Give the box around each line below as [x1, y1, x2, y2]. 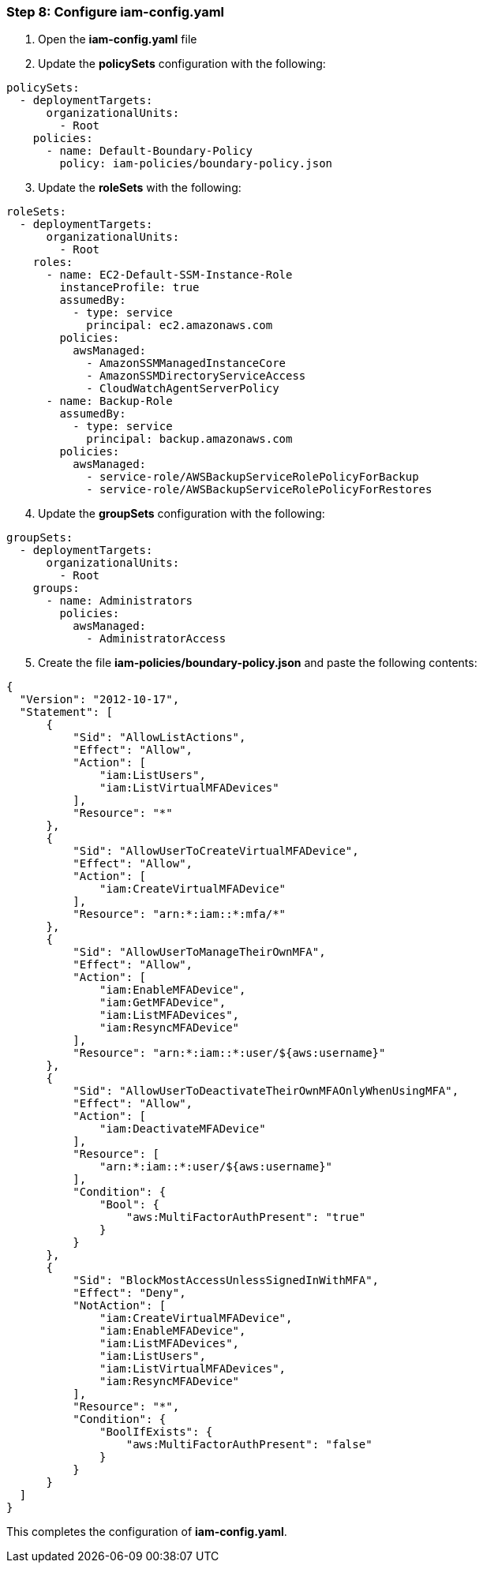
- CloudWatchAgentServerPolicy [86, 382, 279, 395]
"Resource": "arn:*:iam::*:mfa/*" [73, 908, 286, 921]
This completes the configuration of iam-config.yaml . [6, 1525, 287, 1539]
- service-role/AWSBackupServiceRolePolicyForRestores [86, 483, 432, 496]
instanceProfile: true [59, 281, 200, 294]
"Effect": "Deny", [73, 1286, 186, 1300]
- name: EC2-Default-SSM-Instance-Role [46, 268, 293, 282]
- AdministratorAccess [86, 632, 227, 646]
